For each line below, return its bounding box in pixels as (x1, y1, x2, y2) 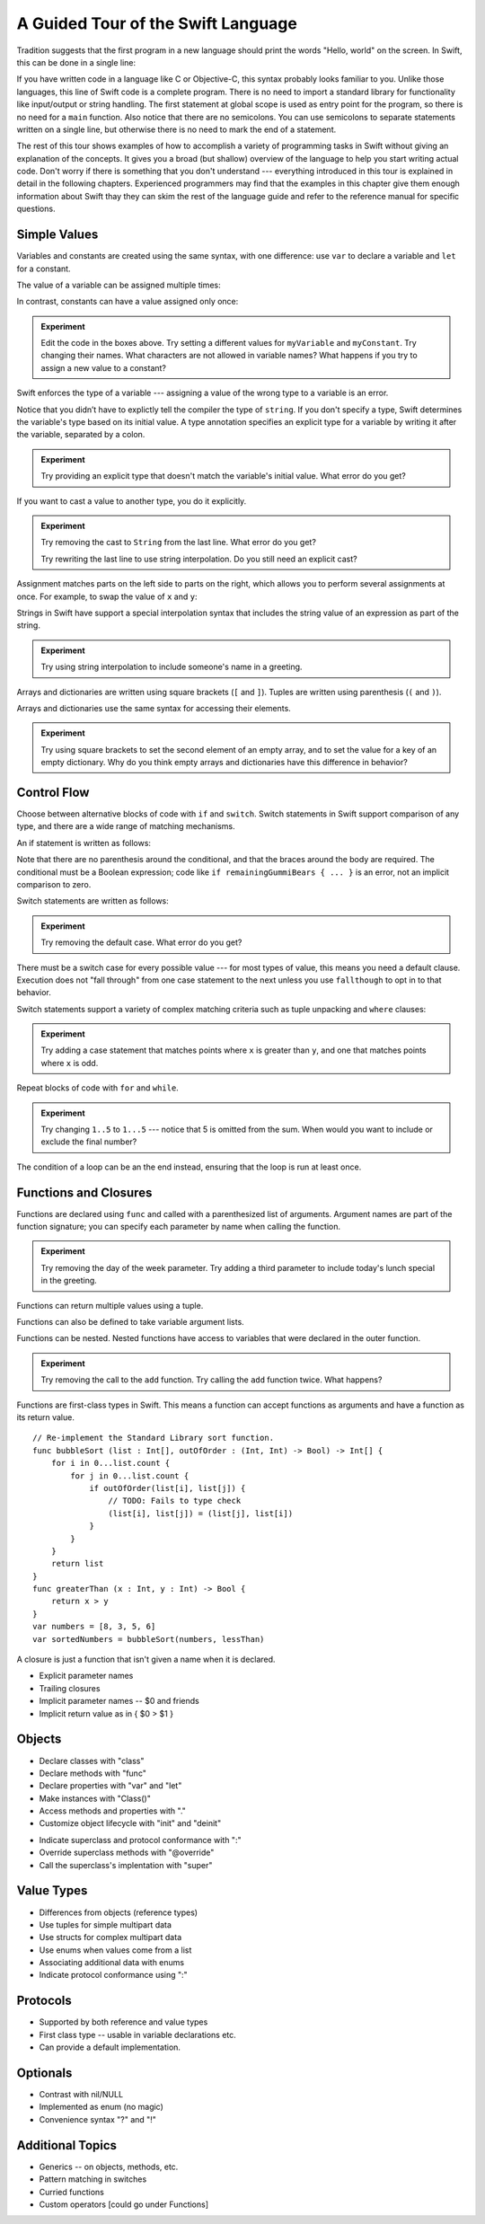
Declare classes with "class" (39, 1755, 145, 1766)
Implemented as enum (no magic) (39, 2102, 163, 2113)
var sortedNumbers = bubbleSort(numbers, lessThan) (32, 1634, 265, 1644)
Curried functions (39, 2186, 105, 2197)
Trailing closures (39, 1682, 101, 1693)
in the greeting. (40, 1275, 98, 1286)
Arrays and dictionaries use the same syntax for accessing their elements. (16, 702, 291, 713)
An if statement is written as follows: (16, 837, 152, 848)
